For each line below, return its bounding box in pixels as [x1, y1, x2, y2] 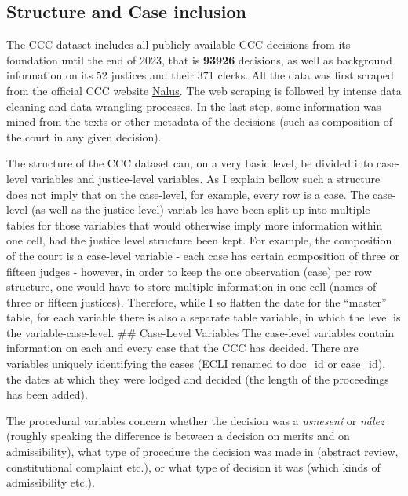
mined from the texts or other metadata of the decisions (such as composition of [6, 113, 393, 130]
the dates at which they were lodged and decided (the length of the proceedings [6, 370, 389, 387]
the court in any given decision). [6, 128, 162, 145]
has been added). [6, 386, 88, 402]
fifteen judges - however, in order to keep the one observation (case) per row [6, 263, 372, 279]
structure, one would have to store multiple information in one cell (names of [6, 278, 377, 295]
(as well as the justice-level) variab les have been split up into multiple [31, 201, 370, 218]
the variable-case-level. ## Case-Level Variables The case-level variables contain [6, 324, 395, 340]
